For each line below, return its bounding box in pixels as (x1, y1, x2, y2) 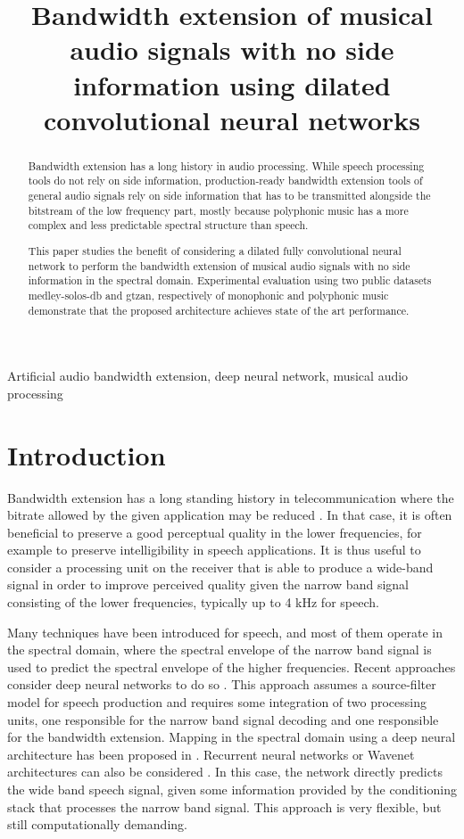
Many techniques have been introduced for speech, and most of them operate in (7, 622, 443, 641)
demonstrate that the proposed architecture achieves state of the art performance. (28, 302, 410, 317)
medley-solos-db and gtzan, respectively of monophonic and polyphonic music (28, 287, 389, 302)
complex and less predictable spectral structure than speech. (28, 218, 309, 233)
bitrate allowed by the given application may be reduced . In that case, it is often (7, 506, 452, 524)
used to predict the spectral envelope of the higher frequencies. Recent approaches (7, 657, 456, 676)
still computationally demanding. (7, 815, 187, 834)
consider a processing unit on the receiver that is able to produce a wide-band (7, 557, 434, 576)
